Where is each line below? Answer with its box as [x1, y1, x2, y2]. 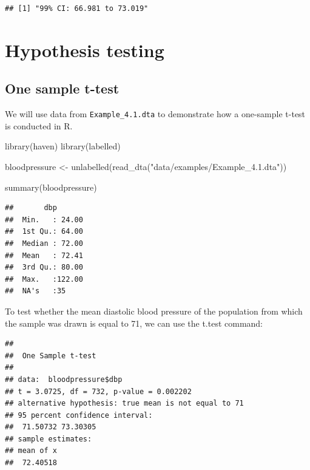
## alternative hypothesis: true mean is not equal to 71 [5, 399, 244, 408]
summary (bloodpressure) [5, 180, 97, 193]
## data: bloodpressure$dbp [5, 375, 123, 384]
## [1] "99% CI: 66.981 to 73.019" [5, 4, 149, 13]
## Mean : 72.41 [5, 251, 83, 260]
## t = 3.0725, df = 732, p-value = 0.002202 [5, 387, 192, 396]
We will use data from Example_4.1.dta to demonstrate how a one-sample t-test [5, 107, 306, 120]
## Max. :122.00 [5, 274, 83, 284]
